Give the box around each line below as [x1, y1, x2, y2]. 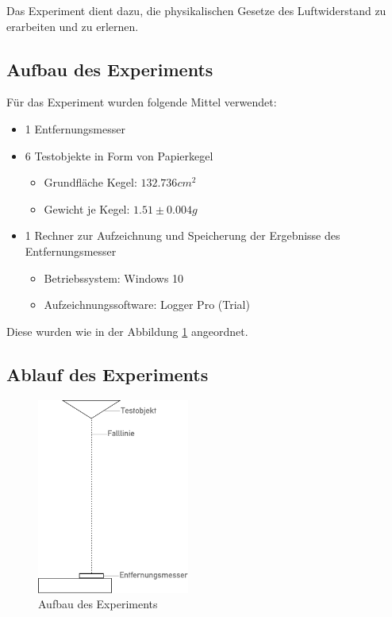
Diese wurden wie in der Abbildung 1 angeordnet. [6, 322, 248, 339]
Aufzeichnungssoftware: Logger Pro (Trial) [44, 296, 250, 313]
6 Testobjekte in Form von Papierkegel [25, 147, 213, 164]
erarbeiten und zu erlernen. [6, 17, 139, 34]
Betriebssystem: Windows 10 [44, 269, 184, 286]
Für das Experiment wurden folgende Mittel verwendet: [6, 94, 277, 110]
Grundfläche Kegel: [44, 174, 137, 191]
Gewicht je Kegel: [44, 200, 130, 217]
